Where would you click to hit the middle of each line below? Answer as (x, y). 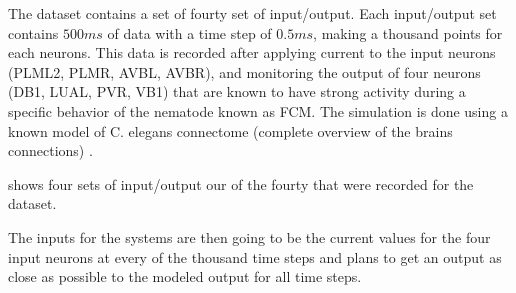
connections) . (50, 150)
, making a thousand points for (408, 32)
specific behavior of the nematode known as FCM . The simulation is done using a (258, 110)
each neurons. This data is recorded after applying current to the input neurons (252, 52)
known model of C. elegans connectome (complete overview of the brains (230, 130)
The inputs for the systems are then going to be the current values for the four (249, 236)
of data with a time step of (189, 32)
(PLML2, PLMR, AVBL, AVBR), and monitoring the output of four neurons (244, 71)
